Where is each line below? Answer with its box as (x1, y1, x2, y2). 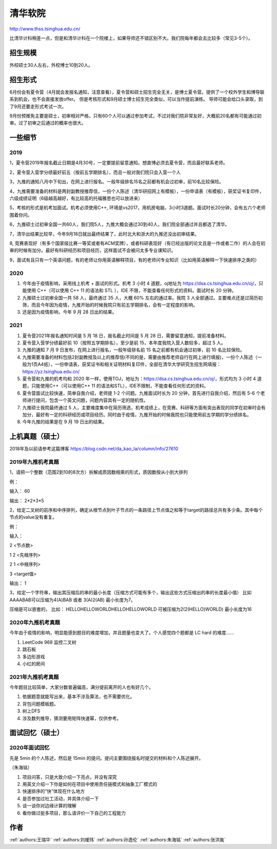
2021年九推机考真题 (9, 673, 59, 681)
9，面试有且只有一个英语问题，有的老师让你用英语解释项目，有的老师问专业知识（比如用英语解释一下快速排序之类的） (9, 257, 260, 263)
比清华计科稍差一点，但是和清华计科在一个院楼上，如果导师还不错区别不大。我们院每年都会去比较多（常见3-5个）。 (9, 35, 253, 41)
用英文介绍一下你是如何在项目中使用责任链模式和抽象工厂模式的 (22, 781, 157, 787)
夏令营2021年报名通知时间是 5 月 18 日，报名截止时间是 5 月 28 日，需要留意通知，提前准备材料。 (22, 332, 229, 338)
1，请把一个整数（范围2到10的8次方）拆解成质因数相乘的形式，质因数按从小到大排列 (9, 469, 188, 475)
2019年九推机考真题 (9, 458, 59, 465)
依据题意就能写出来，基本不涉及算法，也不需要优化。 (22, 693, 135, 700)
